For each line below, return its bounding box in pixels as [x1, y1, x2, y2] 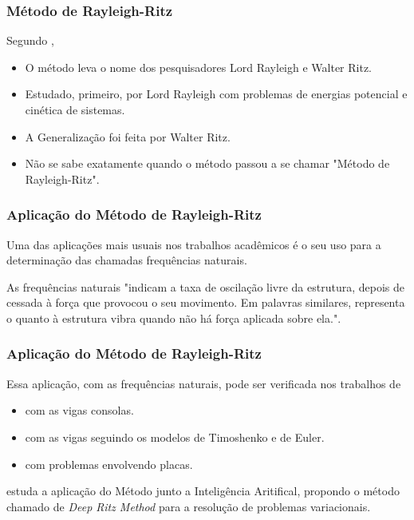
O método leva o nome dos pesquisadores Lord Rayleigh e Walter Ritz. [25, 58, 372, 75]
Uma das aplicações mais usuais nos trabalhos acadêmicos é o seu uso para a [6, 236, 381, 252]
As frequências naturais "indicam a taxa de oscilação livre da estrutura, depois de [6, 278, 404, 295]
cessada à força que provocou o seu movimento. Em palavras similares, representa [6, 294, 405, 311]
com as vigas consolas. [25, 402, 134, 419]
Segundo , [6, 32, 54, 49]
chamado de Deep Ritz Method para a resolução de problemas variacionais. [6, 498, 371, 514]
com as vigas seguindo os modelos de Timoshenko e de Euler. [25, 428, 325, 445]
